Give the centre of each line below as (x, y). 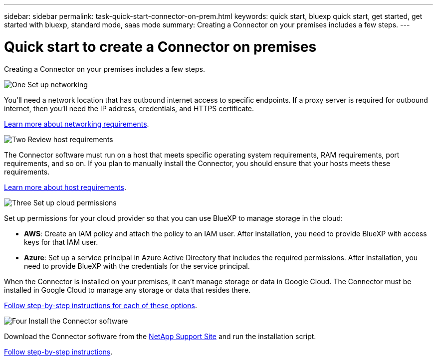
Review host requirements (70, 139)
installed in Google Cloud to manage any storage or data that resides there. (127, 290)
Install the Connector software (78, 321)
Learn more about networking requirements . (77, 124)
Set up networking (58, 84)
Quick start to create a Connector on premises (160, 47)
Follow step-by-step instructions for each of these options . (101, 305)
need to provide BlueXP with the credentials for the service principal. (137, 266)
